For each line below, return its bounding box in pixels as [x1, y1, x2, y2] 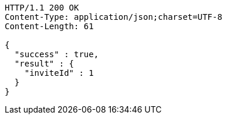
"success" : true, [14, 50, 99, 59]
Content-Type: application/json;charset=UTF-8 [5, 12, 222, 22]
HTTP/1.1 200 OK [5, 3, 79, 12]
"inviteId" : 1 [24, 68, 94, 78]
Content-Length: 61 [5, 22, 94, 31]
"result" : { [14, 59, 74, 68]
